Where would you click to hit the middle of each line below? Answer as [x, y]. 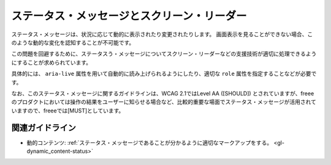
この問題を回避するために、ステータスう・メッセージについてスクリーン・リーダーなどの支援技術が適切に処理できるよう [164, 54]
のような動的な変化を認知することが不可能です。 [73, 42]
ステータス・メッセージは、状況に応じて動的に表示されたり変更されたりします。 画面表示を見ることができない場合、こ [162, 34]
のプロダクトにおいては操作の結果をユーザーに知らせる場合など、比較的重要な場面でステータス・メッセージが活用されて [164, 102]
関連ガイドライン [44, 128]
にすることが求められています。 [51, 62]
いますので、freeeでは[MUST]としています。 [68, 111]
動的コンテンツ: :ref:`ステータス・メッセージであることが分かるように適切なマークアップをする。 [150, 142]
